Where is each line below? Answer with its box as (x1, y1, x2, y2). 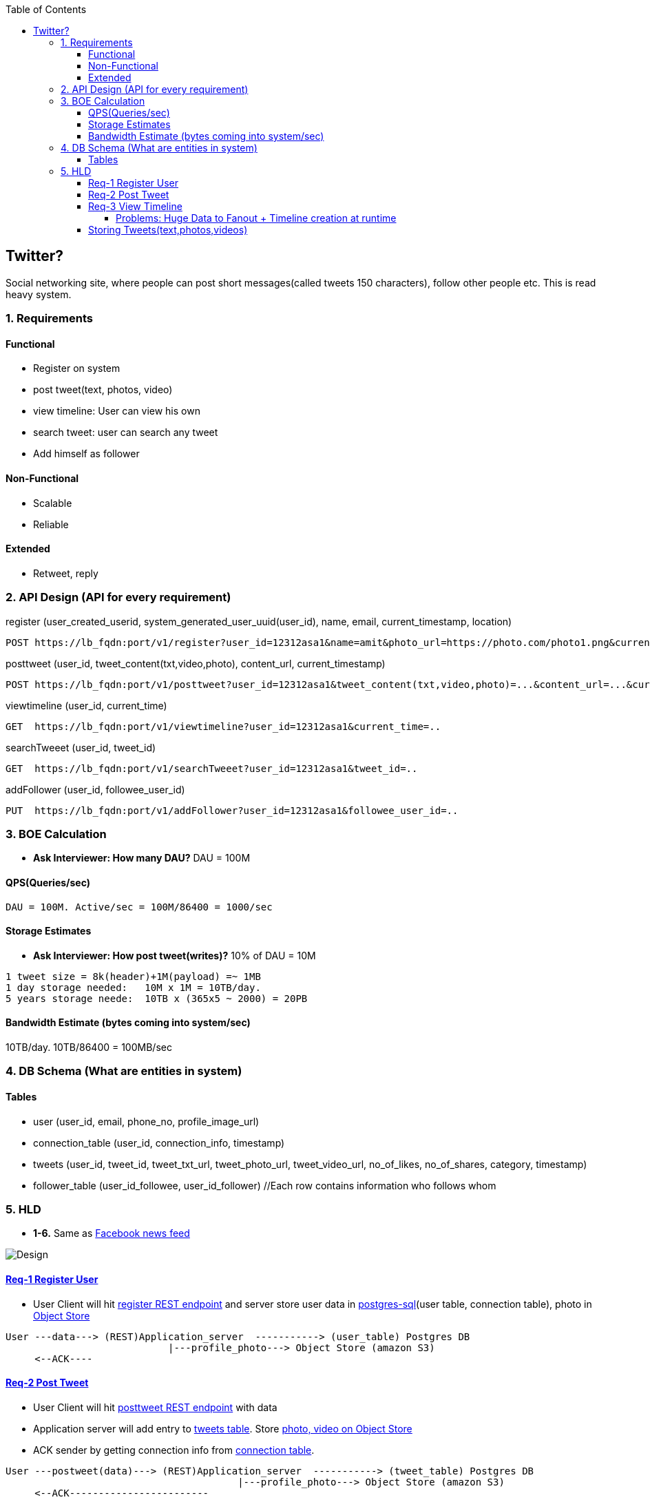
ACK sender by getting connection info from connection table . (33, 1443, 315, 1456)
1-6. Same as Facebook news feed (33, 1227, 190, 1240)
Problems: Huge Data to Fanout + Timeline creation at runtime (116, 212, 397, 224)
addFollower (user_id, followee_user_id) (6, 783, 185, 795)
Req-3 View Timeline (88, 200, 182, 212)
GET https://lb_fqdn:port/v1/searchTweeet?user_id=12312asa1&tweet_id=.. (6, 762, 418, 774)
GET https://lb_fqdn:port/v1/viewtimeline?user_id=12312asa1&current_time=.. (6, 720, 441, 732)
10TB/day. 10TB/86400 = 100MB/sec (6, 1041, 172, 1054)
